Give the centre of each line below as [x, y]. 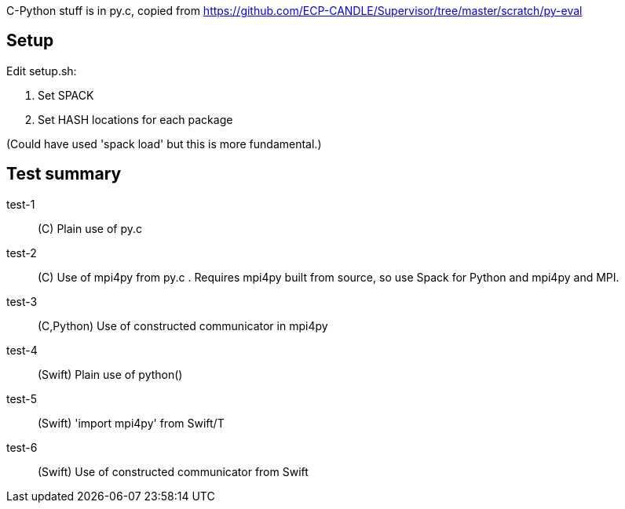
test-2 [22, 253]
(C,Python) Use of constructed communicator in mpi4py [183, 325]
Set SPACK [66, 95]
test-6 [22, 447]
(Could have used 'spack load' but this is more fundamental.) [164, 144]
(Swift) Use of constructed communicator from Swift [173, 471]
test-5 [22, 398]
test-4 [22, 350]
